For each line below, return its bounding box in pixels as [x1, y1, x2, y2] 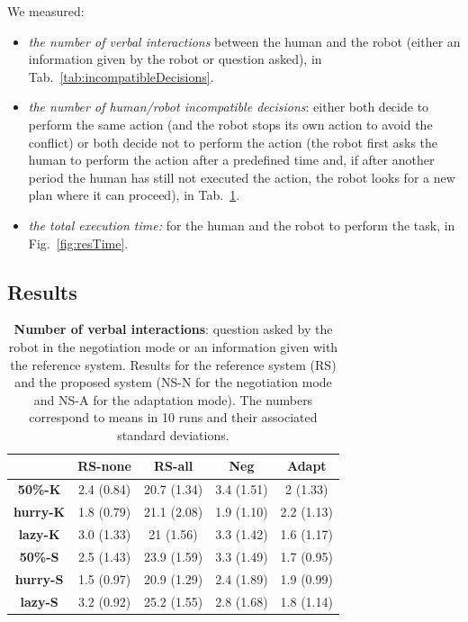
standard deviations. [117, 425, 229, 444]
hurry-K [13, 502, 66, 521]
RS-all [154, 456, 193, 475]
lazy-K [18, 525, 60, 544]
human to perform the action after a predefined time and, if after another [28, 150, 435, 169]
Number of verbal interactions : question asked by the [13, 320, 333, 338]
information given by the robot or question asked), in [28, 50, 322, 68]
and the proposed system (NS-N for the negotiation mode [14, 373, 332, 392]
